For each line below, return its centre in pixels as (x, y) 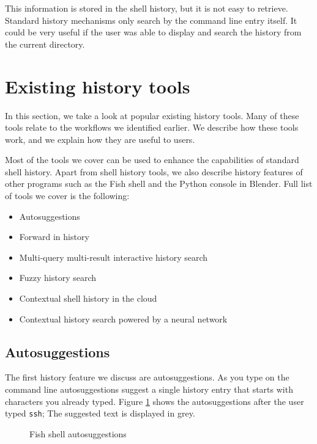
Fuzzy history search (58, 278)
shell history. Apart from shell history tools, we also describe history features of (154, 171)
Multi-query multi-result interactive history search (114, 257)
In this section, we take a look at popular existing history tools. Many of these (152, 115)
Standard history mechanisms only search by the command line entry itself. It (151, 20)
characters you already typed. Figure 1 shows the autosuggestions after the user (155, 401)
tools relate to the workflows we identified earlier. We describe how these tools (152, 127)
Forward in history (54, 237)
